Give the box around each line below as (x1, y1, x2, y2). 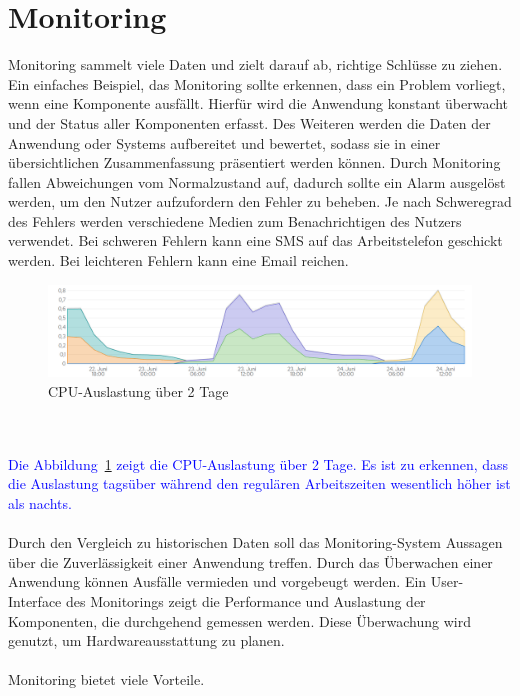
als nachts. (8, 492, 72, 513)
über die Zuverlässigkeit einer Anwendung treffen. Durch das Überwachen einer (8, 551, 493, 572)
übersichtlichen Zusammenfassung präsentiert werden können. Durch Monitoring (8, 152, 501, 173)
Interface (8, 590, 62, 611)
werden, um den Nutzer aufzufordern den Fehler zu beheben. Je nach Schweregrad (8, 191, 512, 212)
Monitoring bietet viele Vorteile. (8, 669, 205, 690)
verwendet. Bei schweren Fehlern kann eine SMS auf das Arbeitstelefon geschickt (8, 230, 503, 251)
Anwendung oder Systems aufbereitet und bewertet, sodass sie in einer (8, 132, 441, 153)
